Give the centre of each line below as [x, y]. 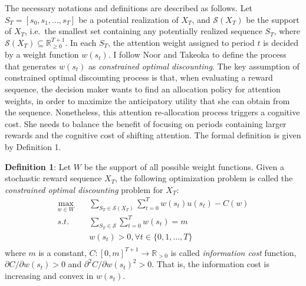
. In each [81, 42]
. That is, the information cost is [210, 264]
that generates [31, 66]
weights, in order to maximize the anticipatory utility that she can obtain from [147, 100]
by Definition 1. [33, 146]
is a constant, [62, 252]
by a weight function [42, 54]
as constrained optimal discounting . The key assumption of [194, 66]
